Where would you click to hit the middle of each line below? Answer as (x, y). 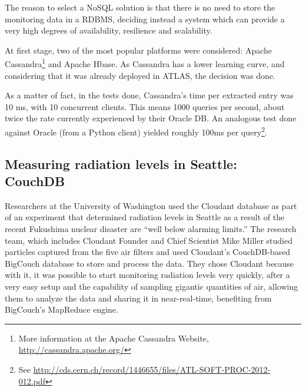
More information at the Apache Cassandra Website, (114, 338)
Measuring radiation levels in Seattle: (121, 163)
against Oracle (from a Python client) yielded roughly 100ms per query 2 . (136, 131)
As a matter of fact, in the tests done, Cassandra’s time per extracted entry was (149, 95)
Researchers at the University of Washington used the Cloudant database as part (151, 205)
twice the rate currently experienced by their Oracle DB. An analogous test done (151, 118)
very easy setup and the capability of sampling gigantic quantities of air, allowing (152, 286)
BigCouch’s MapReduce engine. (61, 309)
